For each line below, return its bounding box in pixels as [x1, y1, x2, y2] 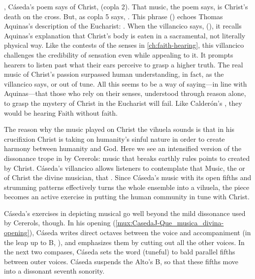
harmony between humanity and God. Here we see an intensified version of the [4, 143, 242, 154]
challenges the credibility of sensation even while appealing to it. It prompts [4, 49, 233, 60]
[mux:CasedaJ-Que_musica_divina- [115, 217, 224, 228]
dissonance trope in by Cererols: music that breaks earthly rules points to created [4, 153, 250, 163]
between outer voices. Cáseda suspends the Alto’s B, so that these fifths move [4, 256, 239, 266]
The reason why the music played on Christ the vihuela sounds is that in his [4, 124, 235, 134]
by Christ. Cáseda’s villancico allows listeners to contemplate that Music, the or [4, 162, 245, 173]
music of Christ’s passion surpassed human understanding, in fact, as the [4, 69, 224, 79]
